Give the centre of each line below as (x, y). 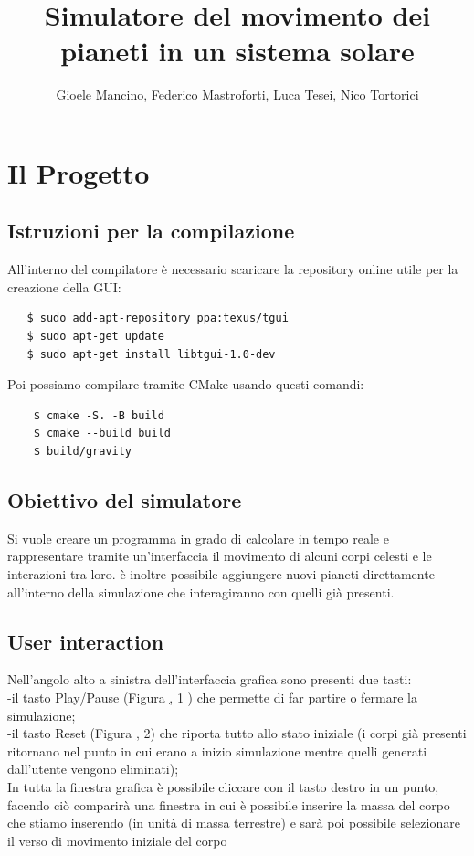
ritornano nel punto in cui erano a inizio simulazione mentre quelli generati (217, 750)
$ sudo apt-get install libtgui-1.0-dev (151, 354)
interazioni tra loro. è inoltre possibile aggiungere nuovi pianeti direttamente (221, 574)
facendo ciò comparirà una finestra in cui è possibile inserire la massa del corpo (229, 804)
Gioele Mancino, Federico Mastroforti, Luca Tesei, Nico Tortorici (237, 95)
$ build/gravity (83, 452)
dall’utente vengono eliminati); (93, 769)
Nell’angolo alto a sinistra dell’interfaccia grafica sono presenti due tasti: (210, 679)
